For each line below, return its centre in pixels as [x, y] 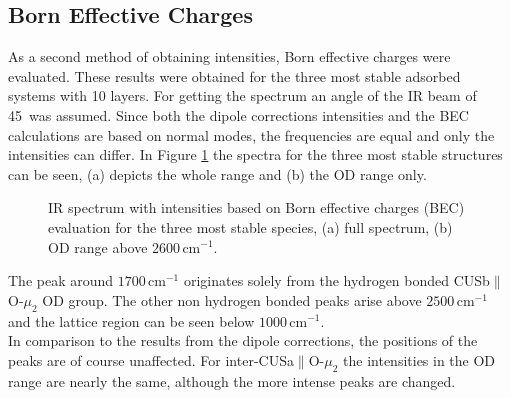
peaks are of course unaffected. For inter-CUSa [151, 359]
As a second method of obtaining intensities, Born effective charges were [229, 56]
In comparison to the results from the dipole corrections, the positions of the [243, 340]
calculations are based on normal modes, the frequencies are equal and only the [251, 134]
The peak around [61, 280]
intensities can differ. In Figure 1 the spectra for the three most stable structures [255, 154]
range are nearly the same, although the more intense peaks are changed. [232, 380]
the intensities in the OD [419, 359]
